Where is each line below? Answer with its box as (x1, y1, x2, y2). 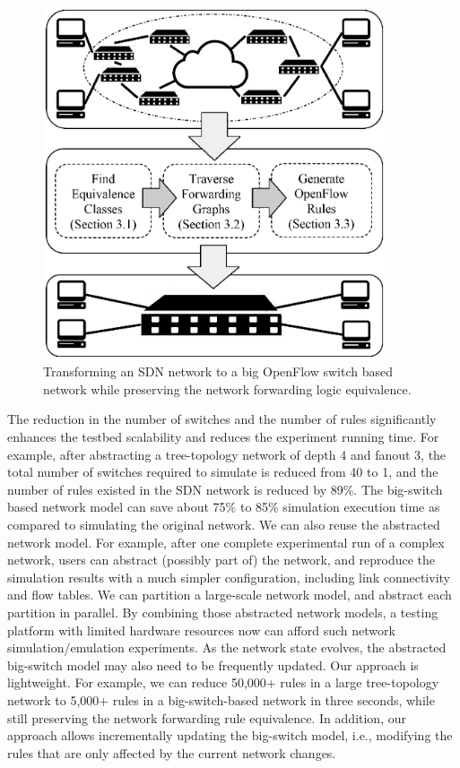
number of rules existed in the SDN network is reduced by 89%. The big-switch (7, 479, 443, 498)
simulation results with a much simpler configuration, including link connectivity (7, 567, 450, 586)
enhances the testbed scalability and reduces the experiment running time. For (7, 427, 439, 446)
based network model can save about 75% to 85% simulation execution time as (7, 497, 440, 516)
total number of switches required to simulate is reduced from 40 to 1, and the (7, 462, 438, 481)
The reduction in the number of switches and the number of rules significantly (7, 410, 437, 428)
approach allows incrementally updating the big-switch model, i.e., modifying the (7, 726, 453, 745)
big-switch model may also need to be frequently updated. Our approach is (7, 655, 419, 674)
